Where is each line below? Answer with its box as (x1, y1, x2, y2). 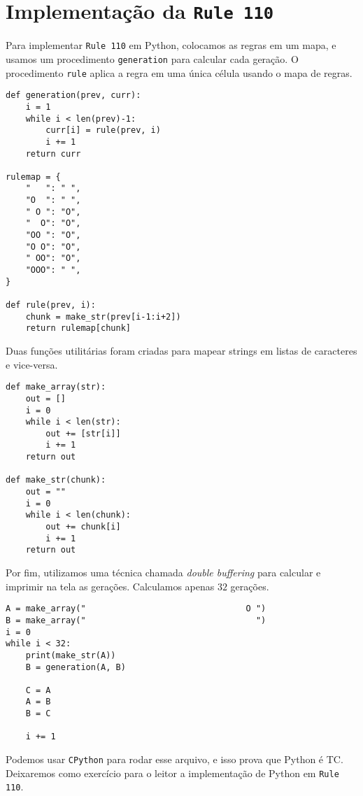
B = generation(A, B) (25, 662, 126, 672)
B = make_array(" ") (6, 615, 266, 625)
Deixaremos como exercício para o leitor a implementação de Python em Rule (6, 765, 339, 780)
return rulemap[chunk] (25, 323, 131, 334)
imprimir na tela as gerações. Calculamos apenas (6, 578, 215, 593)
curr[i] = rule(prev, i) (45, 125, 161, 136)
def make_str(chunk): (6, 475, 106, 485)
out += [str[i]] (45, 428, 121, 439)
